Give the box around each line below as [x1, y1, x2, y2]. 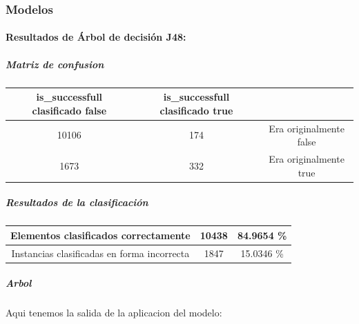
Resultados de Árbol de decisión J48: [6, 30, 186, 44]
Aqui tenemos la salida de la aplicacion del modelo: [6, 305, 222, 320]
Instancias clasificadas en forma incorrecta [11, 245, 190, 260]
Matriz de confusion [6, 57, 104, 71]
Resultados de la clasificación [6, 195, 148, 210]
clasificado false [32, 103, 107, 117]
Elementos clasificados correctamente [10, 227, 191, 242]
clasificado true [159, 103, 233, 117]
